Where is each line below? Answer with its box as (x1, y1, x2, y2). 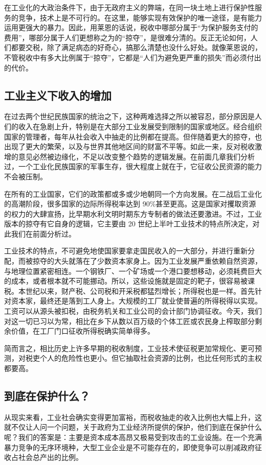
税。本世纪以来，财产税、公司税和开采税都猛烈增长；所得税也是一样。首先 (4, 285, 255, 296)
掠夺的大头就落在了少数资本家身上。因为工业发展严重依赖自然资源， (32, 255, 262, 266)
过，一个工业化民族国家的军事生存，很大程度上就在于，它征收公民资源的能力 (4, 161, 262, 172)
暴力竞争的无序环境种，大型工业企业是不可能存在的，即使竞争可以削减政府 (4, 441, 255, 452)
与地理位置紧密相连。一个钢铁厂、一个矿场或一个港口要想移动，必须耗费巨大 (4, 265, 262, 276)
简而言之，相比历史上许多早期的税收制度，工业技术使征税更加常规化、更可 (4, 342, 255, 353)
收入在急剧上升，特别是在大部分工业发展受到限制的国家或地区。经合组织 (18, 121, 262, 131)
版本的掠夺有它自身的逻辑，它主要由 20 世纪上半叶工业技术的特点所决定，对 (4, 218, 260, 229)
